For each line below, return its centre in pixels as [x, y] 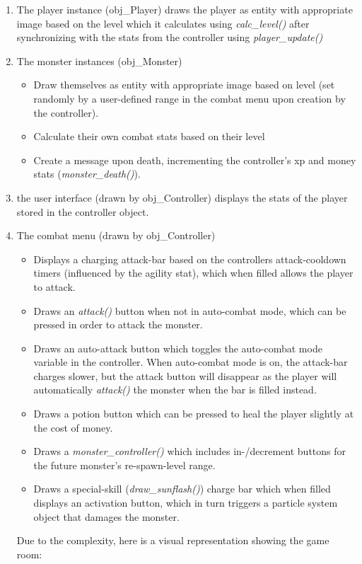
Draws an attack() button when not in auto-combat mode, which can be [190, 310]
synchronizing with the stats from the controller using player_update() [170, 37]
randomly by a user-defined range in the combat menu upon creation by [189, 98]
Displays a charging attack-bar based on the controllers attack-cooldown [190, 259]
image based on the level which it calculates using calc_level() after [163, 23]
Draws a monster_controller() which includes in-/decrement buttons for [190, 451]
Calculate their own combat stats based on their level [149, 136]
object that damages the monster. [106, 516]
